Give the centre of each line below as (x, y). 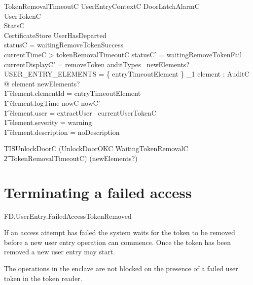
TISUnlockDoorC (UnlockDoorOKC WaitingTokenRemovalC (96, 148)
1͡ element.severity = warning (48, 122)
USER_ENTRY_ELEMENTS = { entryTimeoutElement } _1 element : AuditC (127, 74)
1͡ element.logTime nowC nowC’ (52, 102)
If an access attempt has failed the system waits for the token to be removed (120, 232)
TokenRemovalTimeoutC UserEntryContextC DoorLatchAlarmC (102, 6)
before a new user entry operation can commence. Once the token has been (117, 242)
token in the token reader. (43, 278)
